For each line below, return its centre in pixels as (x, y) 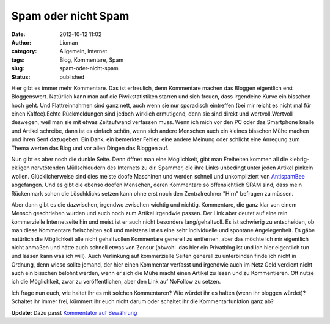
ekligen (20, 168)
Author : (21, 42)
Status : (21, 77)
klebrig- (299, 160)
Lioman (69, 42)
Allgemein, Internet (83, 51)
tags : (18, 60)
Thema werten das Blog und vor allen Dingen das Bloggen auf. (90, 148)
